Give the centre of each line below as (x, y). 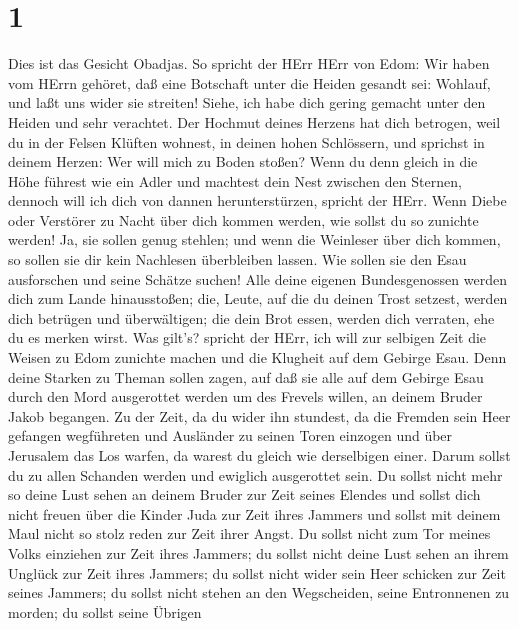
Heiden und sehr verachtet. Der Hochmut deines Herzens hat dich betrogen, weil (254, 121)
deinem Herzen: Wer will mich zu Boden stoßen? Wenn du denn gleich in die (243, 161)
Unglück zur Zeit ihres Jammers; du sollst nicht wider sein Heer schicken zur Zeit (257, 572)
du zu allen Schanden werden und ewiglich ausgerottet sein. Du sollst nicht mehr (255, 474)
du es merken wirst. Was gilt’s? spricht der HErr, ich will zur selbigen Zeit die (247, 337)
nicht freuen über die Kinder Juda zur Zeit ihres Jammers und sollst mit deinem (254, 513)
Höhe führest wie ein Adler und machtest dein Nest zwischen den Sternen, (235, 180)
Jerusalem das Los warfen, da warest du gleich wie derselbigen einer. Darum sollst (259, 455)
